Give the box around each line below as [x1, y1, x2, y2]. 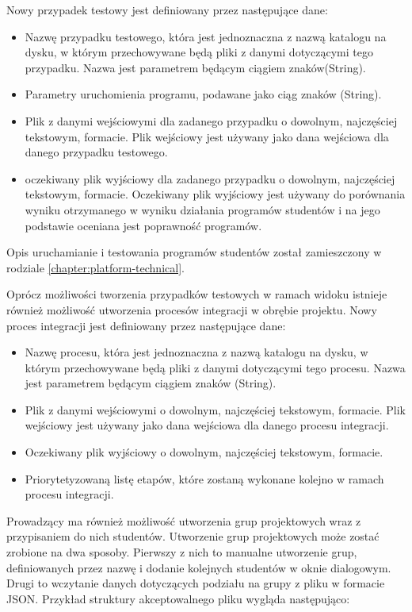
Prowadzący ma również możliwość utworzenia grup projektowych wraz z [6, 512, 361, 529]
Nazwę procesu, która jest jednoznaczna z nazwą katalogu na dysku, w [25, 344, 368, 360]
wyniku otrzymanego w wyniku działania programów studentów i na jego [25, 201, 380, 217]
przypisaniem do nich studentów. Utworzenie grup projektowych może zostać [6, 528, 380, 545]
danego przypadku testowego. [25, 144, 168, 160]
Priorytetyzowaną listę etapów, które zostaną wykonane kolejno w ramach [25, 470, 384, 487]
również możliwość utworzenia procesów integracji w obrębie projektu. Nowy [6, 301, 377, 318]
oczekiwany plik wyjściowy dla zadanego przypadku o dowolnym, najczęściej [25, 170, 395, 187]
